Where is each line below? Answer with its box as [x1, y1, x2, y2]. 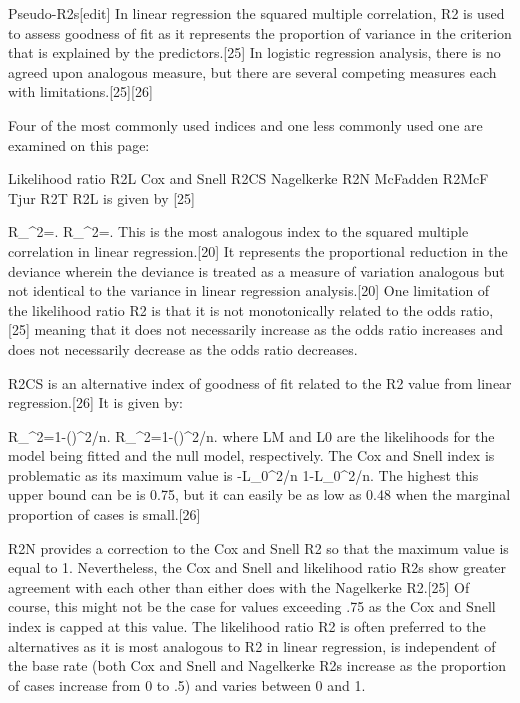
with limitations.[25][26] [8, 81, 153, 102]
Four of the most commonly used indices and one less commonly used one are [8, 114, 483, 135]
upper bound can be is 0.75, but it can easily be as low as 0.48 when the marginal [8, 484, 511, 505]
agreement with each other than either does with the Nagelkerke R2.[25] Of [8, 576, 470, 597]
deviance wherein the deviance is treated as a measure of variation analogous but [8, 260, 505, 281]
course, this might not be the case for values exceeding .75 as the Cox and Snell [8, 596, 496, 617]
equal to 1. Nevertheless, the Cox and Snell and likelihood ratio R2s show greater [8, 557, 507, 578]
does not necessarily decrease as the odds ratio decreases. [8, 338, 358, 359]
